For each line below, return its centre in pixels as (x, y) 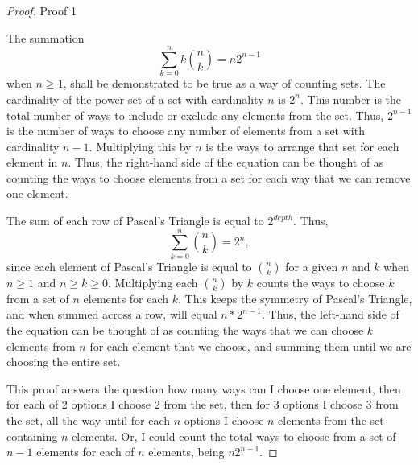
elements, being (186, 452)
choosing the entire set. (64, 362)
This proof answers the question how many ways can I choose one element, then (204, 388)
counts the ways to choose (321, 282)
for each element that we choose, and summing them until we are (250, 346)
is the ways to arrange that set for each (302, 146)
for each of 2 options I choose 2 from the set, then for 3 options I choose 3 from (203, 404)
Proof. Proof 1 (41, 10)
